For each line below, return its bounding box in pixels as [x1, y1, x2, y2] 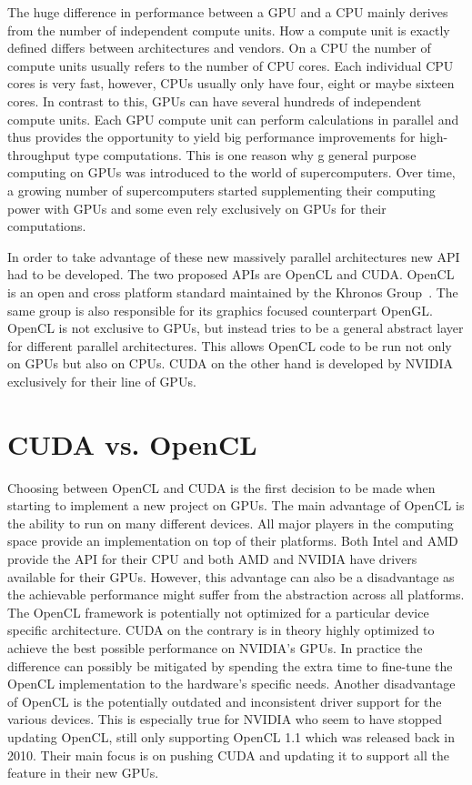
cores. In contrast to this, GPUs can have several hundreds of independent [7, 91, 422, 110]
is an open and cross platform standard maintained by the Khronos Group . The [7, 282, 458, 301]
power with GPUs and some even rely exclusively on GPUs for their [7, 198, 387, 217]
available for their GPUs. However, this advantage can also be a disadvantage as [7, 567, 455, 586]
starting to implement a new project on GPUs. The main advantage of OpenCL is [7, 496, 465, 515]
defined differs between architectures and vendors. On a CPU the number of [7, 38, 431, 57]
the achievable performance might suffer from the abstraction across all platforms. [7, 585, 465, 604]
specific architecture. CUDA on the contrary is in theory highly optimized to [7, 620, 435, 639]
